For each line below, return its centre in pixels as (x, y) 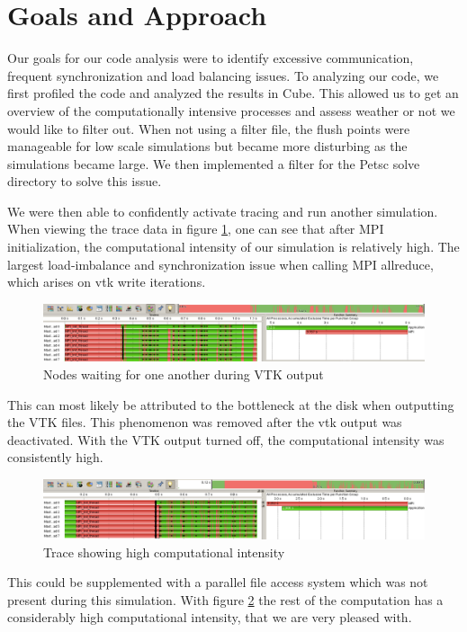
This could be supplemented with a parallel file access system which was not (218, 582)
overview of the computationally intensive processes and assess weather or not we (231, 110)
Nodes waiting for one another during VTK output (184, 374)
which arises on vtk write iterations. (107, 282)
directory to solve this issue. (85, 181)
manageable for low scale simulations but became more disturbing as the (207, 146)
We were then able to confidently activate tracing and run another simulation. (223, 211)
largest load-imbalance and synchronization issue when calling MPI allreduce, (220, 264)
